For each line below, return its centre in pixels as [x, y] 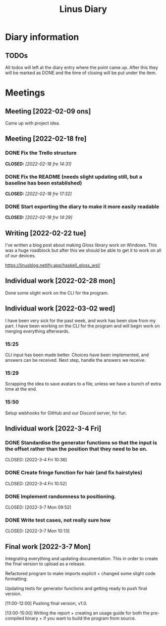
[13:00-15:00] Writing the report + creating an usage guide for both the [77, 613]
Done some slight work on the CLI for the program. [57, 293]
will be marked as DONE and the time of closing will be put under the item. [81, 73]
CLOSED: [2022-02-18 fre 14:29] [39, 217]
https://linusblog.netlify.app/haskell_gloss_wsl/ [53, 265]
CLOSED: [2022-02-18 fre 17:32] [38, 194]
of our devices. [21, 256]
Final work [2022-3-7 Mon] [48, 547]
